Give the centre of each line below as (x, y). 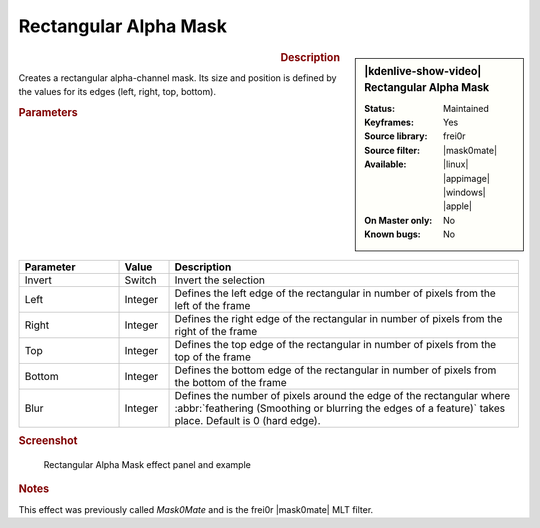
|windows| (464, 192)
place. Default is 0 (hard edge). (247, 420)
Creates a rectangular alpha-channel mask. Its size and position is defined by (177, 77)
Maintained (466, 108)
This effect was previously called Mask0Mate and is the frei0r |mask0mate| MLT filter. (196, 509)
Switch (140, 280)
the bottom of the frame (230, 382)
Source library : (396, 136)
